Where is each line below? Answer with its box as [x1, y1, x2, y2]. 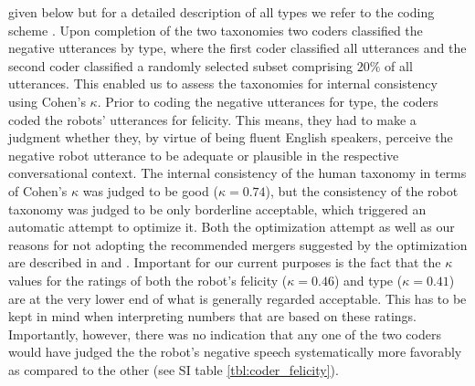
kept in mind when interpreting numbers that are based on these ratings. [8, 307, 417, 326]
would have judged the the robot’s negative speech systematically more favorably [8, 342, 462, 361]
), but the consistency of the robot [265, 181, 459, 200]
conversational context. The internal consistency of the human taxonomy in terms [8, 163, 467, 183]
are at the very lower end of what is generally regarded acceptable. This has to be [8, 288, 467, 308]
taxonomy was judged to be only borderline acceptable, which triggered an [8, 199, 427, 218]
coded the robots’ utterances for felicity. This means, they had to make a [8, 110, 417, 129]
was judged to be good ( [82, 181, 218, 200]
